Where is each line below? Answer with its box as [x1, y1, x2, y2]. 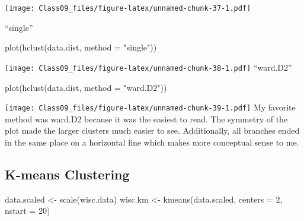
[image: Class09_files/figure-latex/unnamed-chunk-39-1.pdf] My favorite [5, 101, 296, 113]
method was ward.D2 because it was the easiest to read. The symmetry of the [5, 112, 288, 125]
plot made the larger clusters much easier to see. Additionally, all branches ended [5, 124, 300, 137]
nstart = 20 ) [5, 204, 50, 217]
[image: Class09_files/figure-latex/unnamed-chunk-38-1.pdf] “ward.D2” [5, 61, 292, 73]
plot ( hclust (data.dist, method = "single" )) [5, 41, 157, 53]
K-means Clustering [5, 165, 130, 183]
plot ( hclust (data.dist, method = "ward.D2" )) [5, 81, 167, 93]
